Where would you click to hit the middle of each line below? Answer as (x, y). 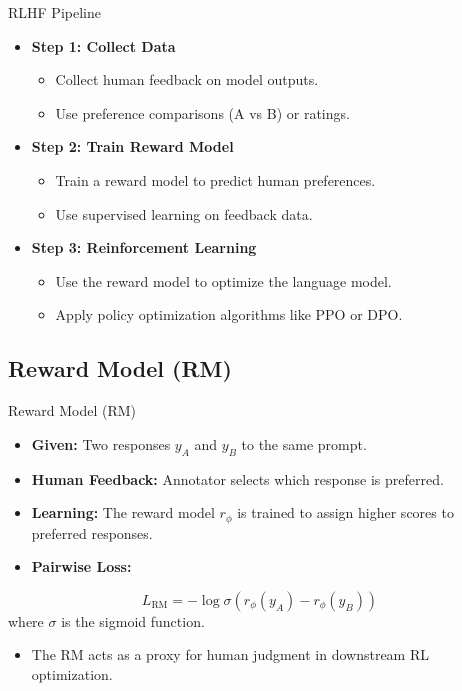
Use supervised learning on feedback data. (184, 213)
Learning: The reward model (123, 512)
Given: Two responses (101, 443)
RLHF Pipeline (54, 12)
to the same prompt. (304, 443)
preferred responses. (92, 532)
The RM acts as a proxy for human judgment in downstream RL (230, 654)
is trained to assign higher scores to (345, 512)
